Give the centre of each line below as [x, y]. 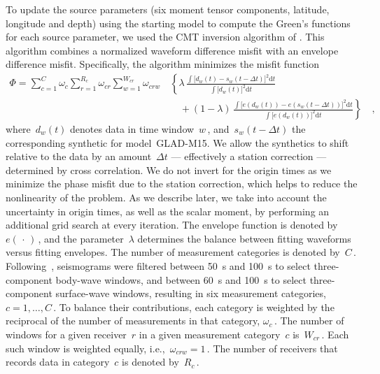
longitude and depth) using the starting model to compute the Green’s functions [178, 23]
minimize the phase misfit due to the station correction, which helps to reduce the [182, 184]
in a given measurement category [210, 334]
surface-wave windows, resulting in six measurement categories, [191, 293]
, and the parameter [81, 238]
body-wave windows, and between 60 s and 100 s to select [181, 279]
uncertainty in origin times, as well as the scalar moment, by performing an [168, 211]
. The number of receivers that [272, 348]
